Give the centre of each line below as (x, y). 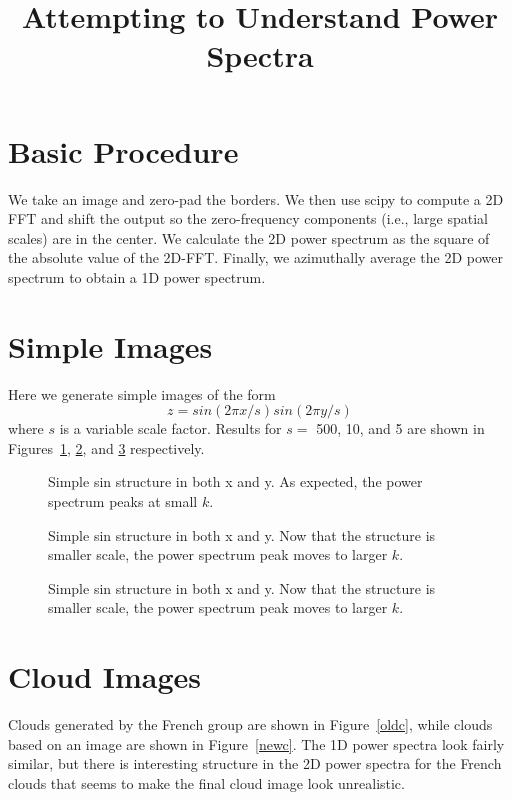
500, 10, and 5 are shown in (400, 428)
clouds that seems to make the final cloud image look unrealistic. (206, 782)
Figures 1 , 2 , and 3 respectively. (106, 447)
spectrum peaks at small (123, 500)
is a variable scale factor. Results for (170, 428)
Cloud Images (105, 676)
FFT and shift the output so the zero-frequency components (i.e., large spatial (248, 218)
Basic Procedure (123, 150)
